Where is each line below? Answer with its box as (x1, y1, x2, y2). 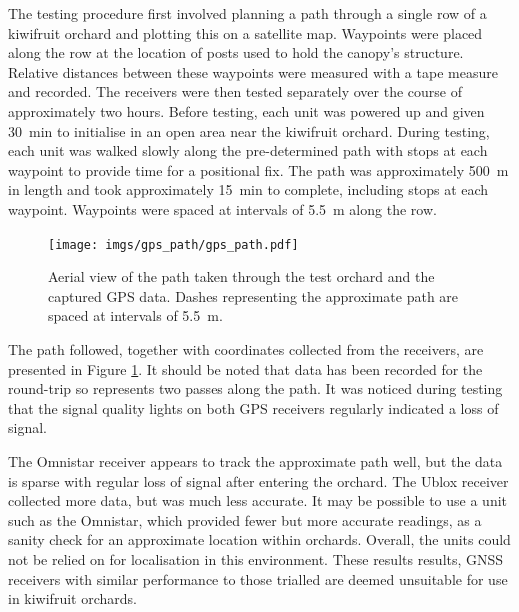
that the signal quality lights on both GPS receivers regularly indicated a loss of (8, 397, 499, 418)
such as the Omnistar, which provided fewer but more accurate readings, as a (8, 509, 482, 530)
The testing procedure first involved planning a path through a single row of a (8, 3, 487, 23)
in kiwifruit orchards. (8, 588, 137, 609)
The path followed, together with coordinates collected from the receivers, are (8, 338, 484, 359)
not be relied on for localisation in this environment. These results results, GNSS (8, 548, 504, 569)
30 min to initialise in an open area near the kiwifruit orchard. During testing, (8, 120, 490, 141)
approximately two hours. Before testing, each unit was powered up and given (8, 100, 485, 121)
